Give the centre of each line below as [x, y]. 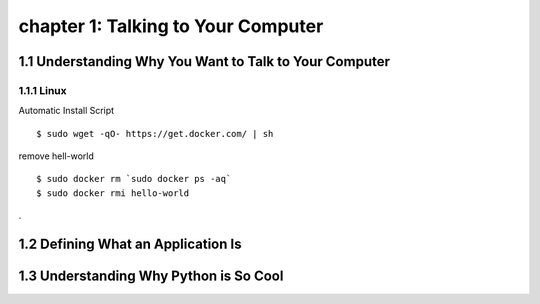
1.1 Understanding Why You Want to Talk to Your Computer [204, 61]
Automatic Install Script [66, 111]
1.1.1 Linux [42, 90]
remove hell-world [56, 156]
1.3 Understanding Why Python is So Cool [151, 276]
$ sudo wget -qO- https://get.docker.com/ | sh [155, 133]
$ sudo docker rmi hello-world [113, 193]
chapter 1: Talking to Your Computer [171, 26]
